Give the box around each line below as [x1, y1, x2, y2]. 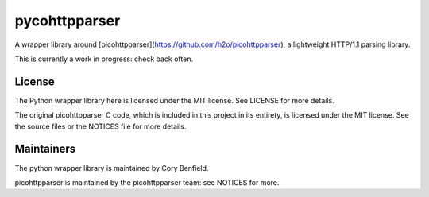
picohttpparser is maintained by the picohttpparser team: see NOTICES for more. [14, 177, 280, 187]
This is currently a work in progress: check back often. [14, 54, 194, 64]
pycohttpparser [14, 12, 121, 29]
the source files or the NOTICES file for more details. [14, 122, 187, 131]
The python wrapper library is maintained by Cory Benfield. [14, 163, 209, 172]
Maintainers [14, 142, 76, 156]
